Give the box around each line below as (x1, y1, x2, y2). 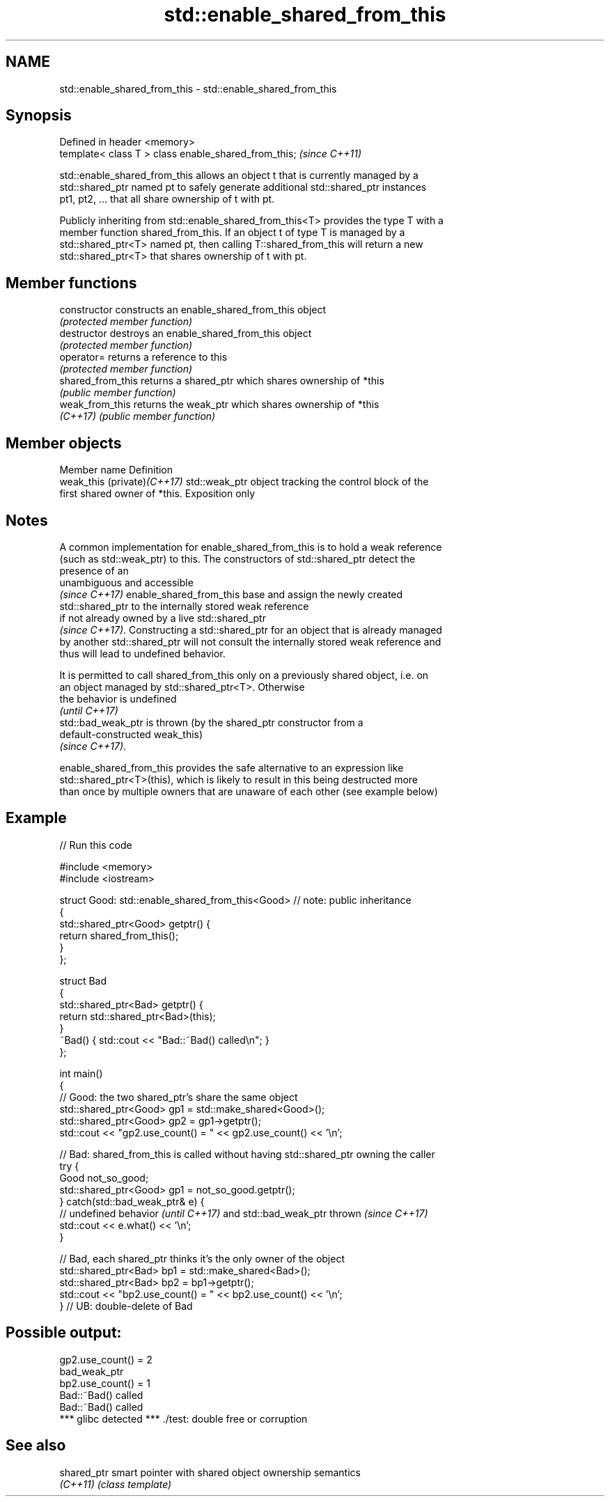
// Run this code (59, 838, 132, 851)
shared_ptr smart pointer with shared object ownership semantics (59, 1466, 361, 1478)
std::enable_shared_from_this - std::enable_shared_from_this (59, 82, 337, 95)
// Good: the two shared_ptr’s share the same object (59, 1090, 298, 1103)
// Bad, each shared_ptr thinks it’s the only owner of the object (59, 1252, 345, 1265)
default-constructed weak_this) (59, 728, 203, 740)
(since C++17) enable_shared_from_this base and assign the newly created (59, 588, 403, 600)
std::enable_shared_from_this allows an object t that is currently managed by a (59, 169, 419, 182)
